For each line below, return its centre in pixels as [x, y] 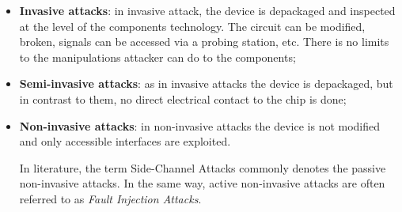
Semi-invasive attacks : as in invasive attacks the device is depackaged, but [206, 83]
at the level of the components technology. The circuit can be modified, [192, 26]
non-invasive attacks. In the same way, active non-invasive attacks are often [202, 183]
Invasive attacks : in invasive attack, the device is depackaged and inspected [207, 10]
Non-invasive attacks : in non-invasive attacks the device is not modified [200, 125]
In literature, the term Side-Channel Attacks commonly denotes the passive [203, 167]
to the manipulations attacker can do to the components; [157, 57]
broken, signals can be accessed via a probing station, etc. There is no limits [204, 42]
